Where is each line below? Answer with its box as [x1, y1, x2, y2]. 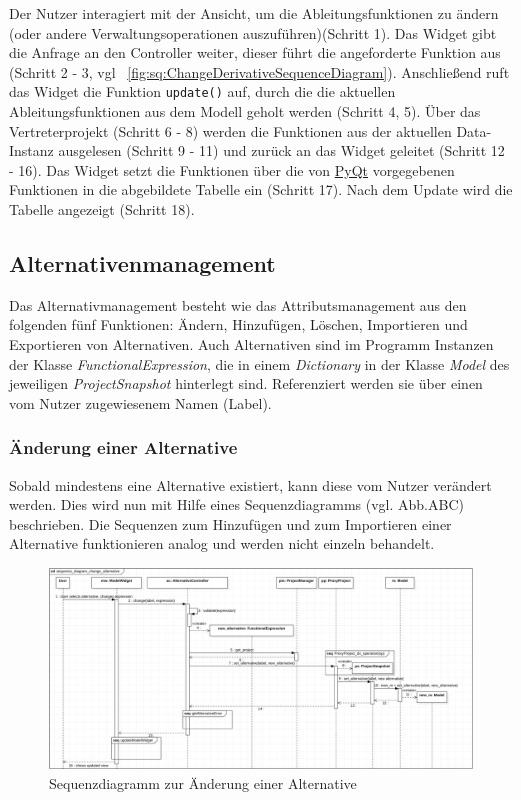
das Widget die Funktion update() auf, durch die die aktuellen [9, 81, 396, 102]
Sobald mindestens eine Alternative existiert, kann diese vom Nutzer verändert [9, 474, 492, 495]
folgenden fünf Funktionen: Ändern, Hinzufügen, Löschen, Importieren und [9, 314, 468, 335]
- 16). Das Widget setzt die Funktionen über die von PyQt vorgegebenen [9, 159, 455, 180]
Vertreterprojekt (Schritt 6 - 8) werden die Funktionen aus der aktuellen [9, 120, 452, 141]
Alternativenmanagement [9, 247, 276, 278]
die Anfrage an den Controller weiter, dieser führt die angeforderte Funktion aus [9, 42, 501, 63]
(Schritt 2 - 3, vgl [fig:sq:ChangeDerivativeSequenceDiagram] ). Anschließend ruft [9, 61, 510, 82]
